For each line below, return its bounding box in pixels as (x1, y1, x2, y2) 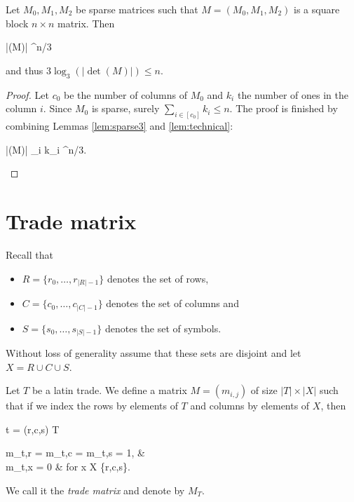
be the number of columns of (64, 87, 187, 102)
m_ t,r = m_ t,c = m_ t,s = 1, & (6, 445, 145, 460)
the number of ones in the (237, 87, 348, 102)
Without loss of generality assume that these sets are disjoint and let (6, 346, 301, 360)
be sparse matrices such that (76, 2, 198, 16)
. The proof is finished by (229, 101, 338, 116)
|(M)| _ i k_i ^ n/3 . (6, 142, 87, 156)
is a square (293, 2, 340, 16)
